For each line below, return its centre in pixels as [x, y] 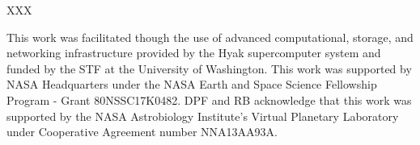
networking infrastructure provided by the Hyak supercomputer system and [194, 53]
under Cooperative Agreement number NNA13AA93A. [142, 132]
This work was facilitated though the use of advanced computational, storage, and [210, 37]
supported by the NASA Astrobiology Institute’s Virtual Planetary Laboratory [203, 116]
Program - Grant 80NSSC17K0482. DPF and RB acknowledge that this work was [209, 99]
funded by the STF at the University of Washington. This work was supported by [209, 68]
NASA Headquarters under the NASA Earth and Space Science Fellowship [192, 84]
